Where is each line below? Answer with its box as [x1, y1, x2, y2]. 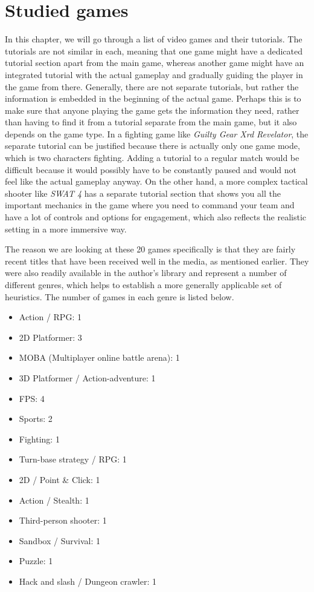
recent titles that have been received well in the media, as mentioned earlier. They [5, 254, 309, 267]
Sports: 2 [19, 412, 53, 425]
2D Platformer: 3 [19, 331, 82, 343]
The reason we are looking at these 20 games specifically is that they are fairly [5, 243, 296, 255]
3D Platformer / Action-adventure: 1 [19, 371, 156, 384]
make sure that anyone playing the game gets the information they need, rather [5, 104, 300, 116]
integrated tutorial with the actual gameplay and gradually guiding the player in [5, 68, 303, 81]
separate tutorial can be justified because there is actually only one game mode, [5, 139, 300, 152]
